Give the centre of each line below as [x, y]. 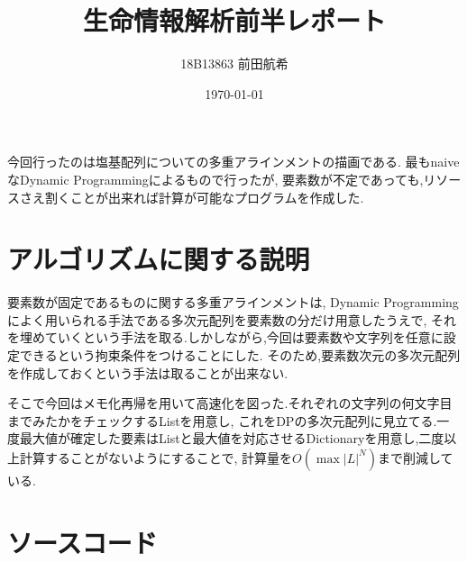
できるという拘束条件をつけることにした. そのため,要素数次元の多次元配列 [240, 355]
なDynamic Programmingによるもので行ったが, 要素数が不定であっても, [215, 179]
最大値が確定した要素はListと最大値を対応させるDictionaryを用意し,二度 [232, 438]
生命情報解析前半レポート [234, 20]
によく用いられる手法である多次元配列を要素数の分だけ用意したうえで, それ [232, 319]
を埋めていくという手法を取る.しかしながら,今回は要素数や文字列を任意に [225, 337]
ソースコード [82, 542]
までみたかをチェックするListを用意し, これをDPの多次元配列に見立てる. [222, 420]
